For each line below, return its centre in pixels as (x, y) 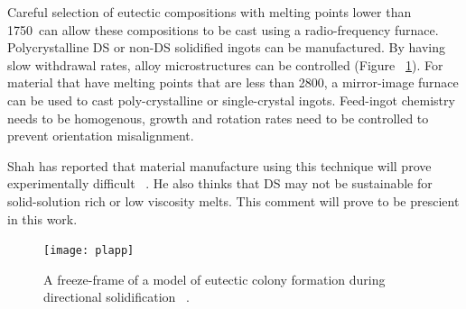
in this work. (42, 218)
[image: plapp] (89, 251)
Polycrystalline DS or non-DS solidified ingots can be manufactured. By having (226, 47)
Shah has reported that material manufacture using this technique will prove (219, 165)
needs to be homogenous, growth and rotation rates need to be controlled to (218, 118)
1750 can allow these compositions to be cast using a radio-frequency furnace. (223, 29)
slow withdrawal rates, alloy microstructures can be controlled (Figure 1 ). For (225, 64)
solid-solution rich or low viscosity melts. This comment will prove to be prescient (233, 200)
